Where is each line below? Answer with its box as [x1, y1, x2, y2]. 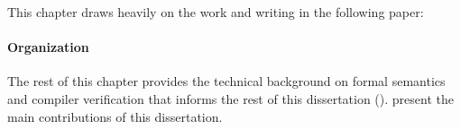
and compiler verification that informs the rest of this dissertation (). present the [7, 89, 454, 107]
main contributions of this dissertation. [7, 107, 223, 125]
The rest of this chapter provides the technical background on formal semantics [7, 72, 446, 90]
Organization [7, 38, 89, 56]
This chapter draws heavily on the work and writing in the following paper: [7, 3, 424, 21]
